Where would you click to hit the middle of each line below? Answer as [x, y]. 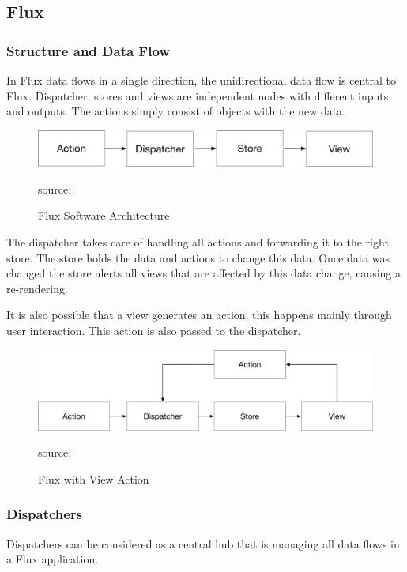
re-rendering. [37, 288]
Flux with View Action [94, 478]
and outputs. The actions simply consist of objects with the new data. [176, 111]
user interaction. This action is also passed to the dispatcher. [154, 330]
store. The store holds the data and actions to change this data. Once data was [198, 257]
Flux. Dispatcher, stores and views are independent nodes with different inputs [198, 95]
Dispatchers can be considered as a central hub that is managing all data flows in [203, 543]
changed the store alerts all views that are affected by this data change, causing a [203, 273]
